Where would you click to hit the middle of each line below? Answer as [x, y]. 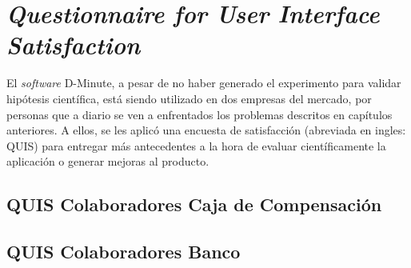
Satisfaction [74, 45]
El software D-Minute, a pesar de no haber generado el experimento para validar [204, 83]
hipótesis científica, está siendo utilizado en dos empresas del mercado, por [189, 98]
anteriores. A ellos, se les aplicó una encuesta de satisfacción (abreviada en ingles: [206, 130]
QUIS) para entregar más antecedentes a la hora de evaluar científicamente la [196, 145]
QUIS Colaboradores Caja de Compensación [194, 204]
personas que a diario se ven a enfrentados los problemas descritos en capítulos [200, 114]
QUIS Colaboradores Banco [124, 252]
